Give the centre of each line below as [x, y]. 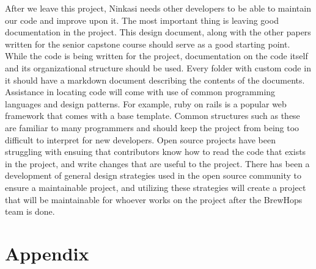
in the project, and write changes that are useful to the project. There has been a [157, 163]
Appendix [47, 253]
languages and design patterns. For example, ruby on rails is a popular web [146, 103]
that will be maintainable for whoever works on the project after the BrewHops [154, 199]
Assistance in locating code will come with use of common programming [140, 92]
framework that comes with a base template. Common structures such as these [152, 116]
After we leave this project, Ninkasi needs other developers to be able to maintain [158, 8]
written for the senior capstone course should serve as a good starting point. [148, 44]
